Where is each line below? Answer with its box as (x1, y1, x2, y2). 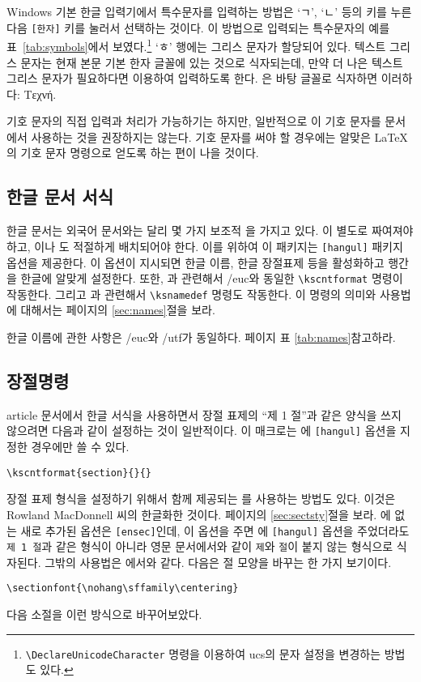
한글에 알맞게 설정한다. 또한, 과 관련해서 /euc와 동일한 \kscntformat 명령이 (20, 270, 403, 287)
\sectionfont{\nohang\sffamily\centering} (6, 582, 239, 595)
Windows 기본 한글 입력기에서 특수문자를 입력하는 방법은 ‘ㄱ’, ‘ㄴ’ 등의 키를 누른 (6, 3, 412, 19)
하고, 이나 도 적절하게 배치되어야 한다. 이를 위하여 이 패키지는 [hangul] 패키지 (6, 237, 403, 254)
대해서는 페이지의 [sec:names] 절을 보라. (20, 301, 215, 318)
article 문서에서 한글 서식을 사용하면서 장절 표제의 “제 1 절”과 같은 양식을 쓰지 (6, 406, 402, 423)
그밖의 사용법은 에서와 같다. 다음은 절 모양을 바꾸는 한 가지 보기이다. (45, 553, 392, 570)
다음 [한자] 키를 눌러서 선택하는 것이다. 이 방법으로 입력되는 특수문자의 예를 (6, 19, 390, 36)
